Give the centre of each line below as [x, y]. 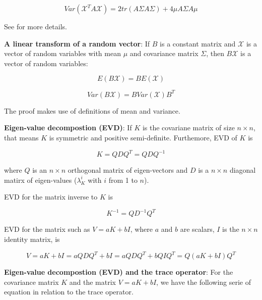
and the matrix [93, 282]
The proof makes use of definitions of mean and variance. [92, 110]
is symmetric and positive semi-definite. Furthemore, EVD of [143, 138]
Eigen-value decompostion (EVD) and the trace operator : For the [119, 272]
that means [21, 138]
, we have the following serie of [204, 282]
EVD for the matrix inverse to [51, 197]
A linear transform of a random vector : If [77, 43]
